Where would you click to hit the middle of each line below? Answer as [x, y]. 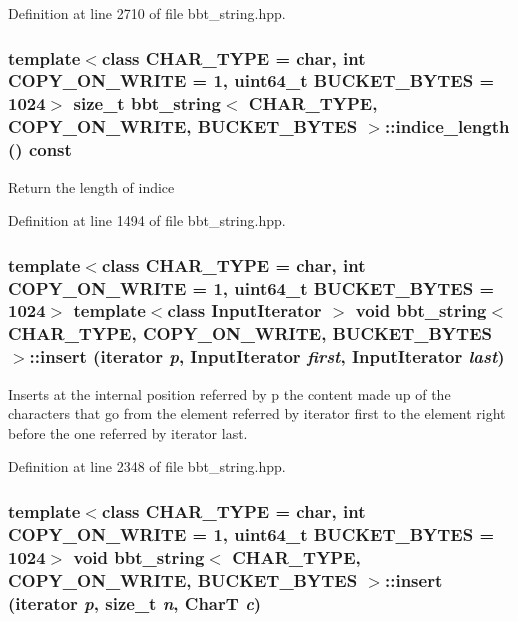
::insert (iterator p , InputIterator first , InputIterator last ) [267, 356]
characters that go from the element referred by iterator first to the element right [257, 413]
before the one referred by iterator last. [128, 432]
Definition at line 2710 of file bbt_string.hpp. [147, 13]
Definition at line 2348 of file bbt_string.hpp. [147, 466]
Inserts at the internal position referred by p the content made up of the [229, 393]
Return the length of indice [91, 186]
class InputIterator [244, 310]
